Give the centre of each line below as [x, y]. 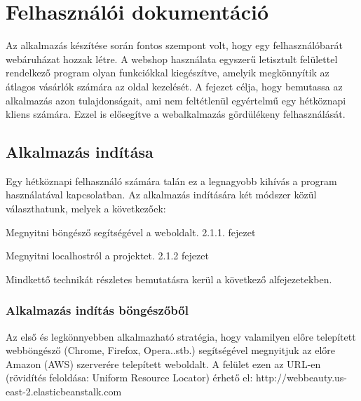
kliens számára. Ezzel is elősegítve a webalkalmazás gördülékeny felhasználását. [176, 114]
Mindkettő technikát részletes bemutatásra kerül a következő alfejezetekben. [169, 279]
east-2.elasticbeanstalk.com [64, 392]
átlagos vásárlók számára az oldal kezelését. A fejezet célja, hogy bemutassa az [174, 86]
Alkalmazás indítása [80, 152]
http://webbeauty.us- [302, 378]
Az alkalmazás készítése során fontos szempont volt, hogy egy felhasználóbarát [174, 45]
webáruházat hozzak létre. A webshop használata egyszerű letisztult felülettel [172, 59]
